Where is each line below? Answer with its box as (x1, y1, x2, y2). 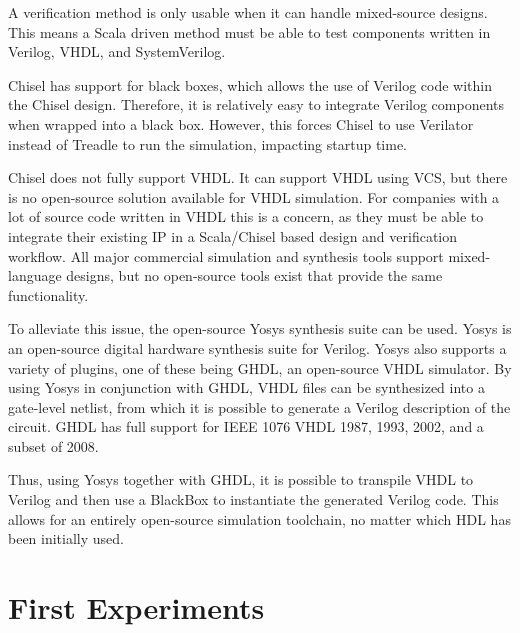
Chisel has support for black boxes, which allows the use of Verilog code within (8, 74, 492, 95)
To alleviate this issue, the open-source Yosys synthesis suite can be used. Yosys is (8, 318, 512, 339)
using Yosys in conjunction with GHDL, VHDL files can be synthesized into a (8, 377, 485, 398)
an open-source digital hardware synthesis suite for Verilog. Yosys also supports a (8, 337, 507, 358)
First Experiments (8, 587, 265, 628)
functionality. (8, 284, 89, 305)
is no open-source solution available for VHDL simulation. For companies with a (8, 186, 500, 207)
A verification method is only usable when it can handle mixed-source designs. (8, 2, 488, 22)
